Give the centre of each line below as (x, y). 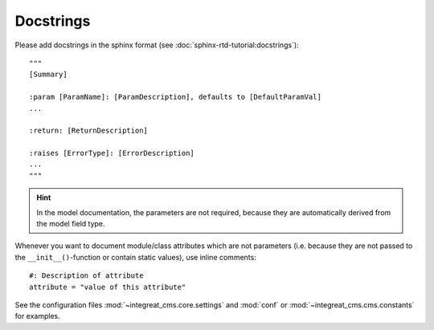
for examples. (37, 316)
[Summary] (48, 75)
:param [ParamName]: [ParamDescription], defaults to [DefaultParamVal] (175, 97)
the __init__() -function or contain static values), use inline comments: (135, 257)
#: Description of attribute (86, 276)
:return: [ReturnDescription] (89, 131)
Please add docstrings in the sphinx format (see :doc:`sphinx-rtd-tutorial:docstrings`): (157, 45)
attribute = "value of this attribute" (108, 287)
